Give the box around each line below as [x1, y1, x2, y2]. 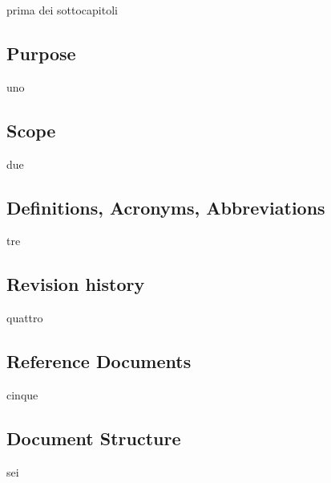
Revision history [6, 272, 145, 297]
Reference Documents [6, 349, 192, 374]
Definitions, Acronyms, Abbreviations [6, 194, 325, 219]
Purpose [6, 40, 76, 65]
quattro [6, 309, 43, 326]
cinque [6, 386, 38, 403]
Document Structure [6, 425, 181, 450]
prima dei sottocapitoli [6, 2, 118, 18]
